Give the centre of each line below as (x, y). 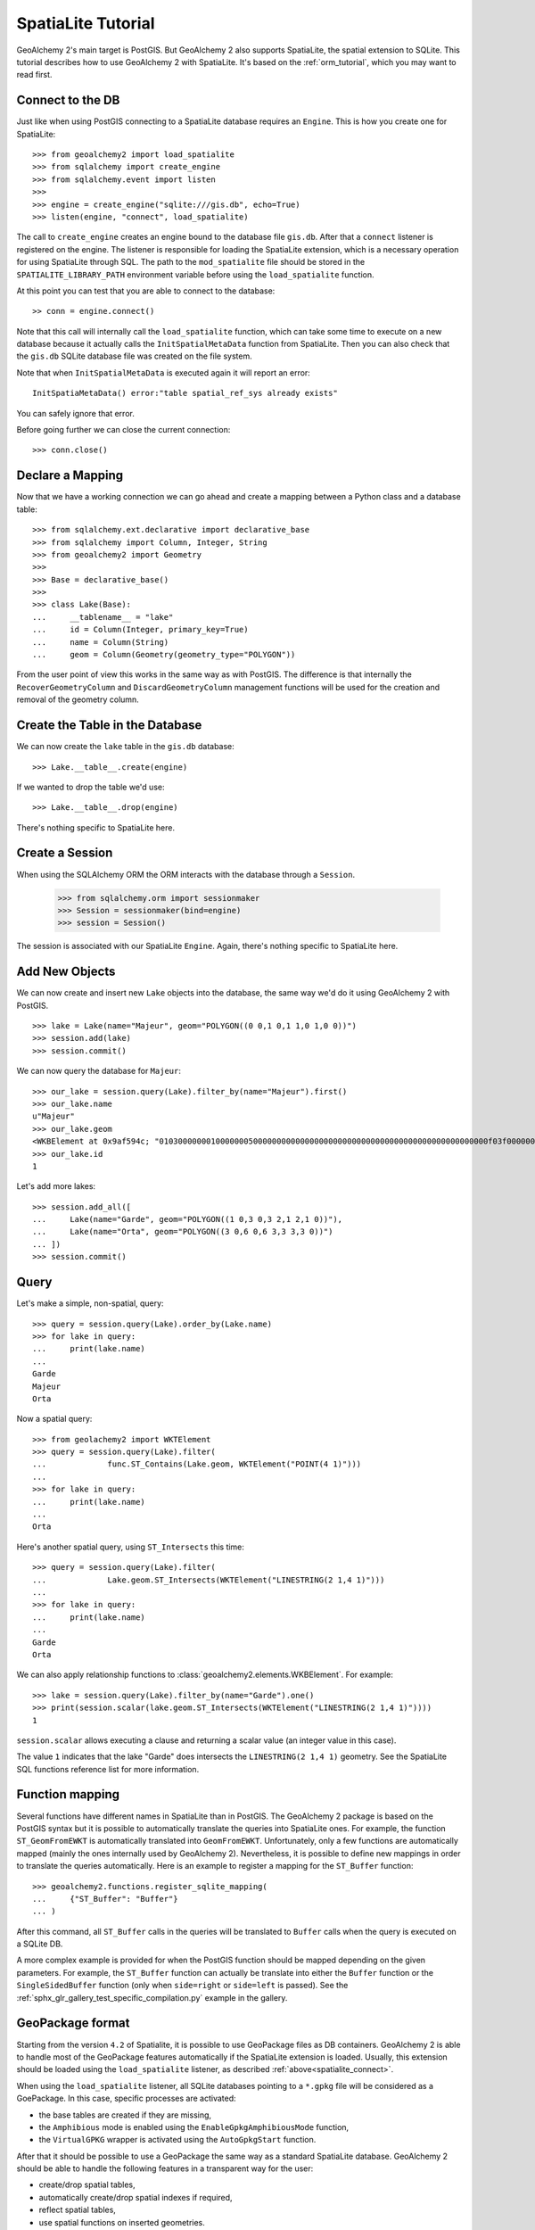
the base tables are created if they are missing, (125, 2115)
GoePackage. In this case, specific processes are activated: (126, 2098)
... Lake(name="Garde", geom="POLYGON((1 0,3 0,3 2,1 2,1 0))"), (188, 1219)
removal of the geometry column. (78, 699)
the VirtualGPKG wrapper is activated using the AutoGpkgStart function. (177, 2140)
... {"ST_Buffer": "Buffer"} (105, 1899)
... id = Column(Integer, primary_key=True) (140, 630)
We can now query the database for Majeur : (99, 1071)
